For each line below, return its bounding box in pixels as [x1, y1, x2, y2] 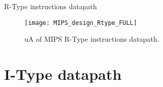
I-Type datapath [4, 64, 122, 84]
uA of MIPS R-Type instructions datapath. [24, 34, 159, 44]
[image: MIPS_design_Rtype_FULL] [24, 19, 137, 26]
